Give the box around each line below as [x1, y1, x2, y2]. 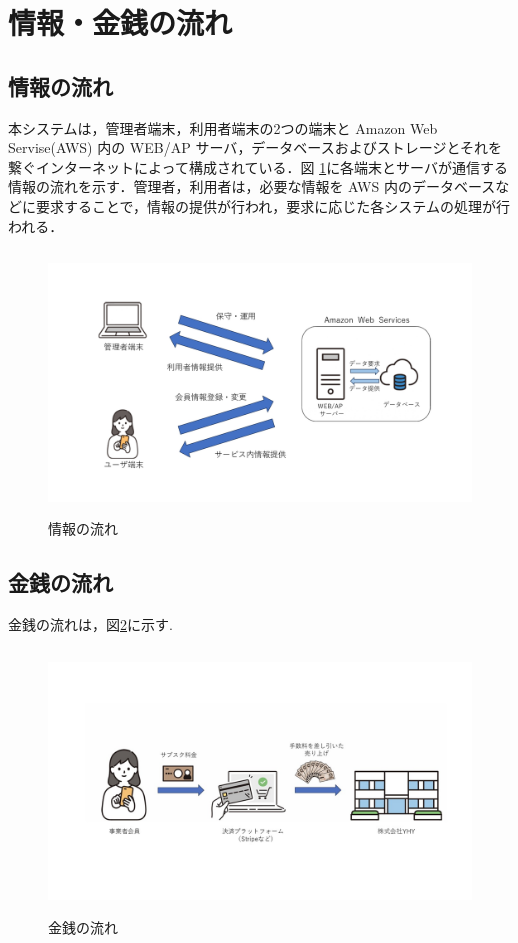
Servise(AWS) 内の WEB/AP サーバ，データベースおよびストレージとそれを [8, 137, 502, 158]
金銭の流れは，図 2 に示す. [8, 614, 173, 635]
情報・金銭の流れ [8, 2, 233, 43]
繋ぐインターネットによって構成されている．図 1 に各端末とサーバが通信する [8, 156, 508, 177]
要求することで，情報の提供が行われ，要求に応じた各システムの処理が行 [35, 195, 510, 216]
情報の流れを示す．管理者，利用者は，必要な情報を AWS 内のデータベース [8, 176, 496, 197]
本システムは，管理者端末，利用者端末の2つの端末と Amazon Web [8, 117, 438, 138]
